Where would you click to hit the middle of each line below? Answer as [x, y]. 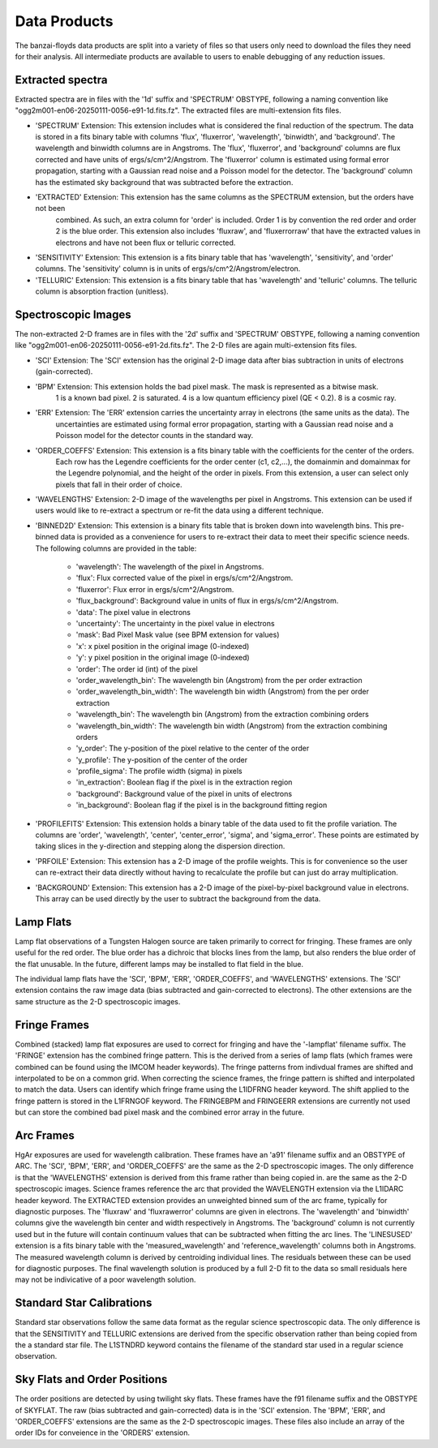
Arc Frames [45, 1135]
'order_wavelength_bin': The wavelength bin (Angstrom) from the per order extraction [219, 680]
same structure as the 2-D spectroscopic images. [98, 1001]
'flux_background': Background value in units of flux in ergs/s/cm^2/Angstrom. [207, 601]
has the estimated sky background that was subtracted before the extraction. [164, 182]
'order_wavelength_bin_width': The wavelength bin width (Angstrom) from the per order [222, 692]
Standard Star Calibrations [84, 1303]
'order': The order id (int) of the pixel [137, 668]
